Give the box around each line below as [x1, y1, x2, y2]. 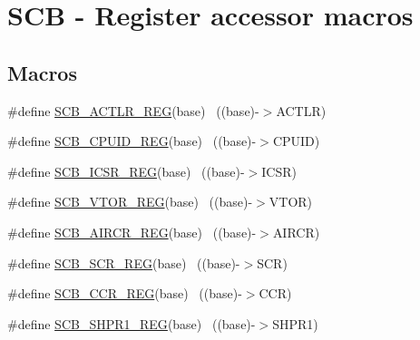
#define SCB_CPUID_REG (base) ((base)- [7, 131, 257, 151]
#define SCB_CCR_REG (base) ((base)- [7, 284, 242, 303]
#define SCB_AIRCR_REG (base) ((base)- [7, 222, 257, 241]
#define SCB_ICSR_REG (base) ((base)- [7, 161, 245, 180]
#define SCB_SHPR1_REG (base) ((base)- [7, 314, 256, 333]
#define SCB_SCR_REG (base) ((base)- [7, 253, 240, 272]
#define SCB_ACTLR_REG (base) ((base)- [7, 101, 259, 120]
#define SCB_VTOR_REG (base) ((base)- [7, 192, 253, 211]
